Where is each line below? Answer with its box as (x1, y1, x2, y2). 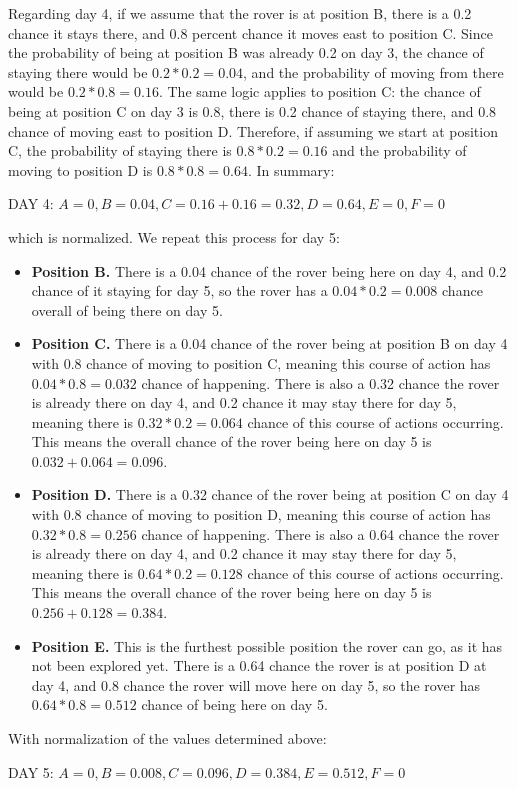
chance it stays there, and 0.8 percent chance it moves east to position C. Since (8, 22, 493, 43)
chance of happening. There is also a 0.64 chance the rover (141, 523, 500, 544)
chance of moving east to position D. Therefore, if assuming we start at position (8, 120, 498, 141)
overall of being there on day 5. (31, 299, 223, 320)
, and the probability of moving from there (243, 61, 504, 82)
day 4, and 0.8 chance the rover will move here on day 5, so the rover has (31, 674, 481, 695)
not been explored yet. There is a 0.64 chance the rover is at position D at (31, 655, 487, 676)
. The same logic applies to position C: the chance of (158, 81, 481, 102)
